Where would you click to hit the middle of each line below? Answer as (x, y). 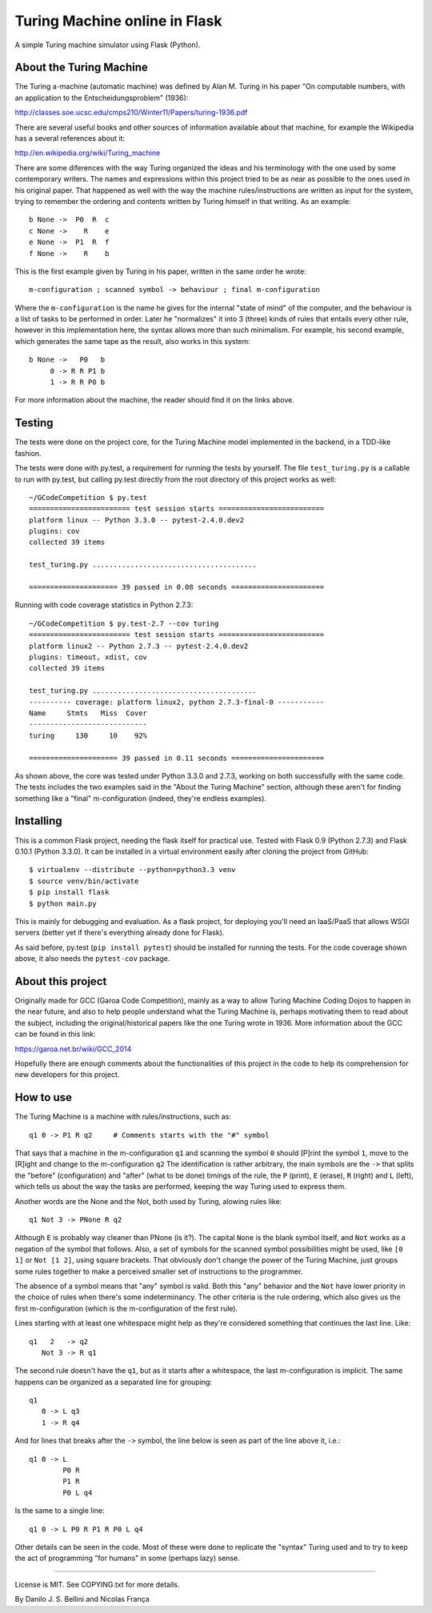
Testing (34, 423)
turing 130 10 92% (88, 735)
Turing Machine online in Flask (118, 21)
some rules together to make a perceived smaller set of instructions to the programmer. (159, 1271)
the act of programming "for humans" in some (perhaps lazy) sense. (127, 1558)
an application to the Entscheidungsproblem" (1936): (102, 98)
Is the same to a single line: (60, 1511)
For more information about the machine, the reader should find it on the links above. (155, 400)
